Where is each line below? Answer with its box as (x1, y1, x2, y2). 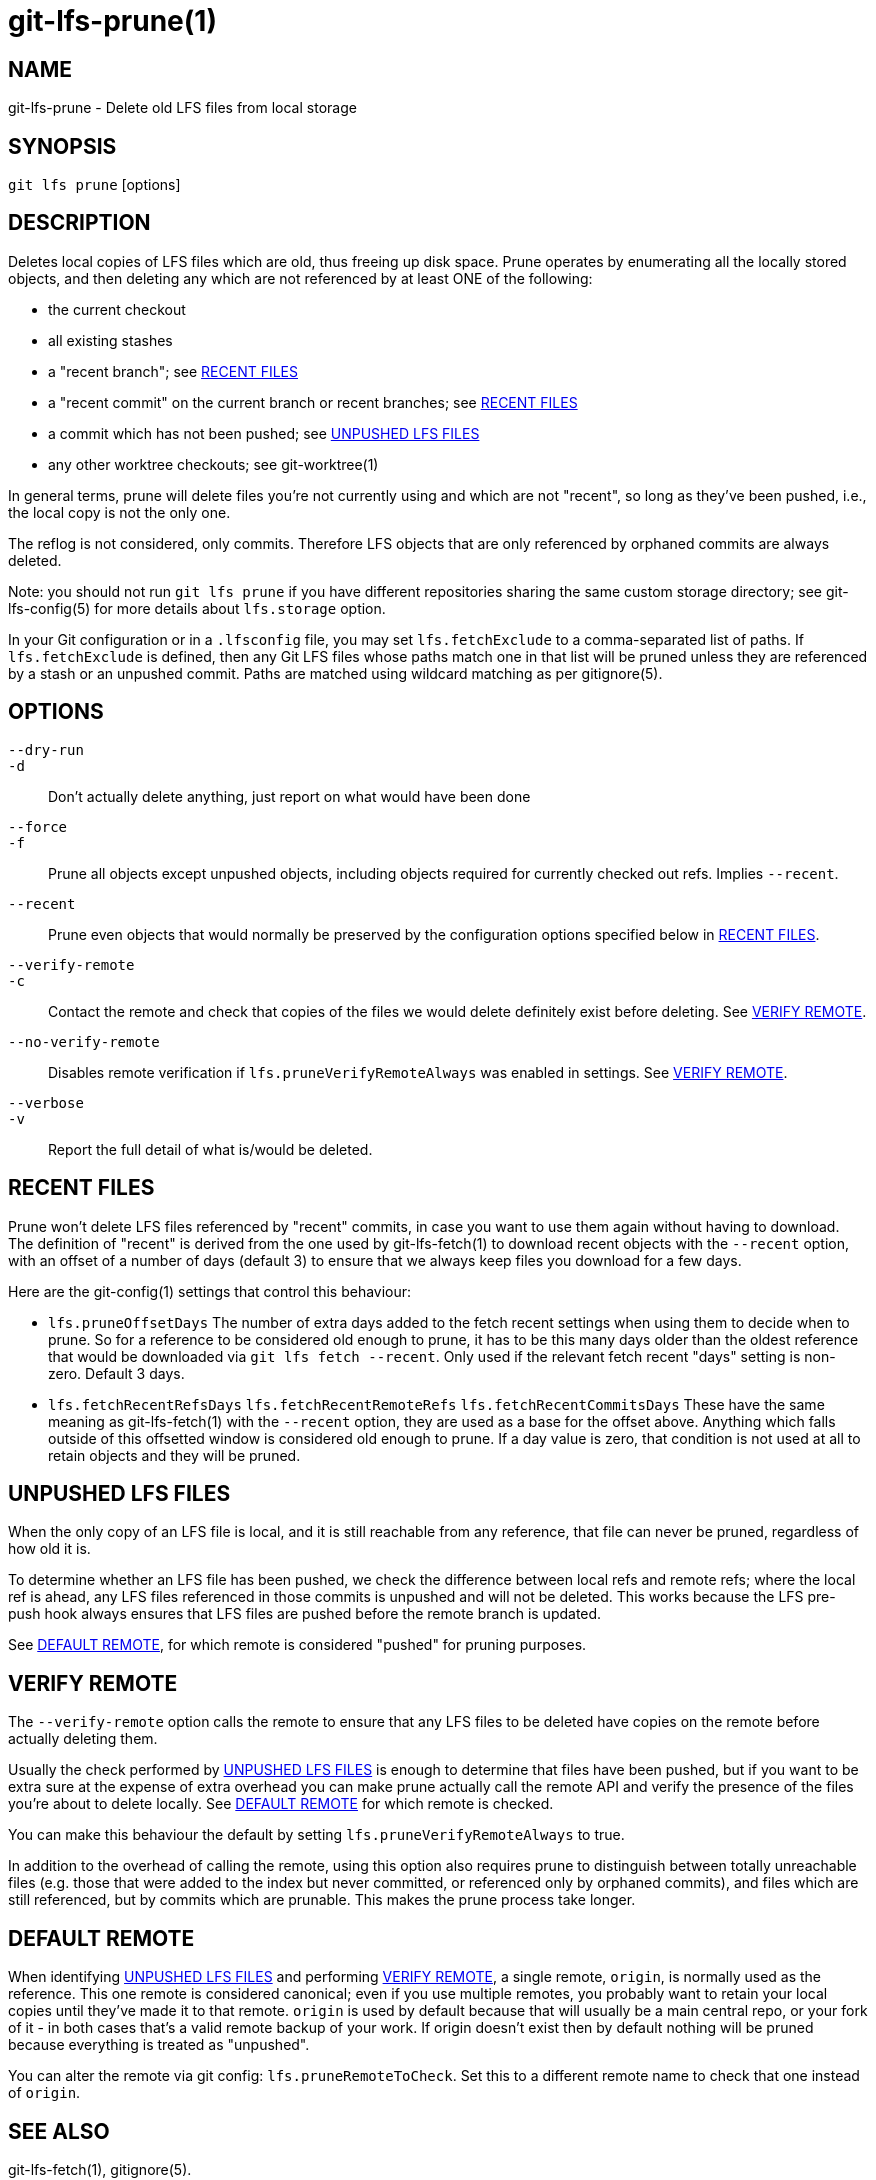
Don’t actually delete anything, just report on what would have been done (48, 787, 531, 805)
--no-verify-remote (8, 1033, 160, 1050)
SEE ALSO (8, 2118, 110, 2144)
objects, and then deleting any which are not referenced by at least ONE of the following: (8, 269, 593, 287)
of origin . (8, 2084, 81, 2102)
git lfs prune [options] (8, 176, 181, 194)
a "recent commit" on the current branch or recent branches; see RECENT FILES (48, 393, 578, 411)
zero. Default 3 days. (48, 1364, 185, 1382)
